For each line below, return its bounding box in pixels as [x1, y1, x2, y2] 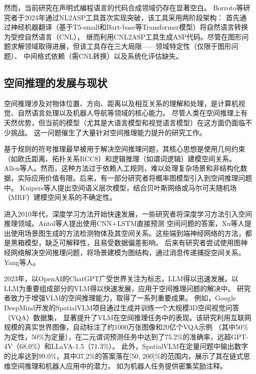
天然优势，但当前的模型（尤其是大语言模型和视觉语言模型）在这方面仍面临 [4, 117, 245, 127]
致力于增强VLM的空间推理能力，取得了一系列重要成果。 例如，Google [10, 293, 236, 303]
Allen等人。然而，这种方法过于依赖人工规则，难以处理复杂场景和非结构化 [4, 163, 241, 173]
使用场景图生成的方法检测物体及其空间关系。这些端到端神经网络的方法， [10, 227, 245, 238]
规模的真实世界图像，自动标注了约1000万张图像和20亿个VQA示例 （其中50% [4, 322, 248, 332]
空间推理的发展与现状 [4, 75, 107, 90]
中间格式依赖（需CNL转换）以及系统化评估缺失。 [23, 50, 183, 61]
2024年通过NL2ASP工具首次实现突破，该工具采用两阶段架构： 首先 [24, 12, 240, 22]
